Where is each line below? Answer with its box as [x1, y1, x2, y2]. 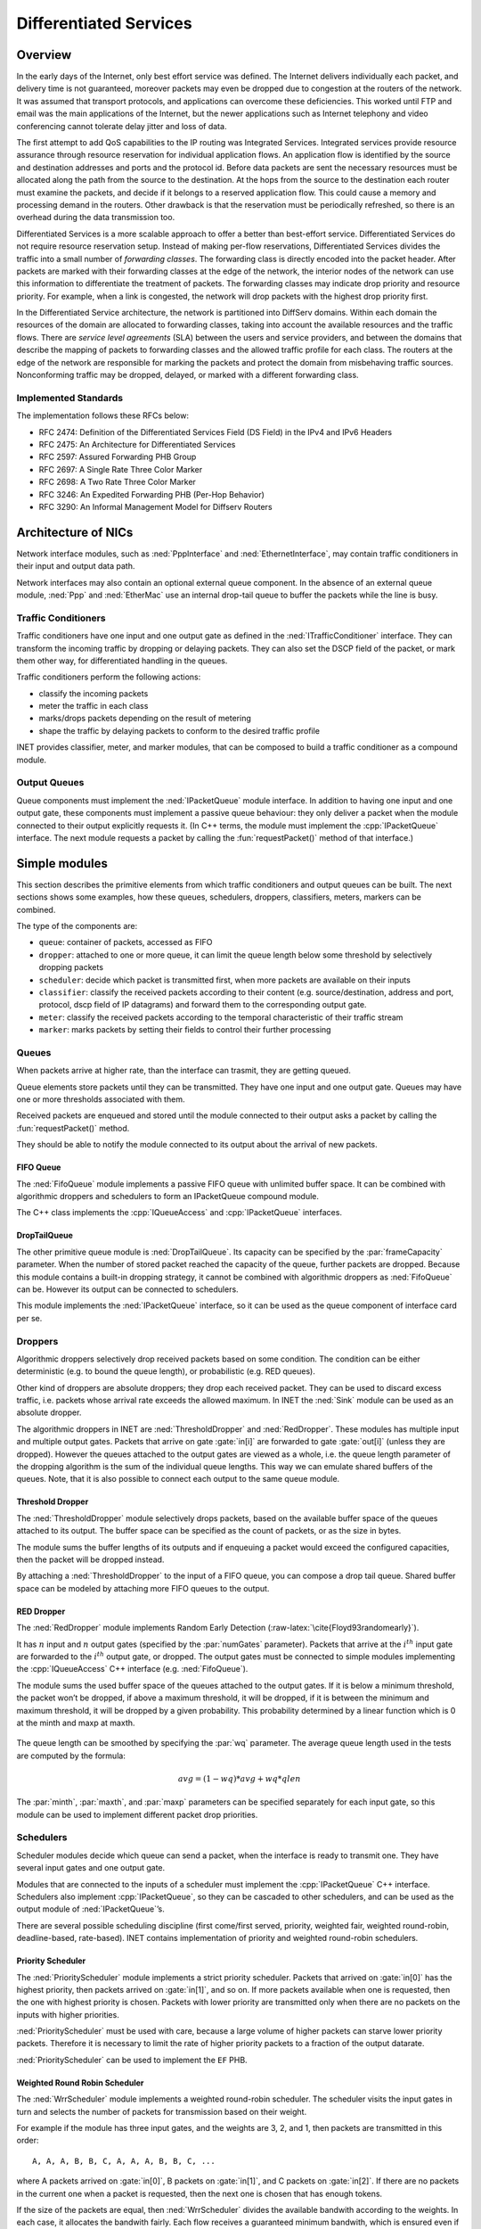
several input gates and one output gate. [16, 1863, 166, 1873]
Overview [16, 47, 72, 62]
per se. [16, 1312, 43, 1323]
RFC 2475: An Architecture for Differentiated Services [38, 439, 236, 449]
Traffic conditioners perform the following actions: [16, 671, 201, 682]
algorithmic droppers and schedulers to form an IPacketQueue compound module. [16, 1191, 320, 1202]
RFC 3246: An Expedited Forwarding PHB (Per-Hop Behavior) [38, 489, 265, 499]
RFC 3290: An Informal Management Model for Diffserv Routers [38, 501, 273, 512]
